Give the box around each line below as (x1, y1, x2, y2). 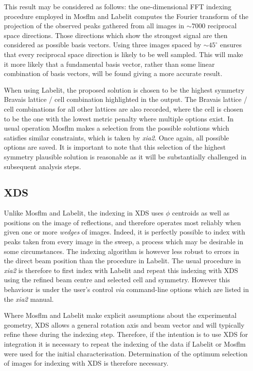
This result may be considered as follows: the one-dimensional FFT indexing (4, 1, 232, 11)
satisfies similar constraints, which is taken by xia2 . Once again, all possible (4, 132, 229, 142)
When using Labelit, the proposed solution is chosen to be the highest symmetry (4, 84, 245, 95)
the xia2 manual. (4, 293, 54, 304)
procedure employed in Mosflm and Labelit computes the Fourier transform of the (4, 11, 249, 21)
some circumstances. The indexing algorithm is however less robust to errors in (4, 246, 239, 256)
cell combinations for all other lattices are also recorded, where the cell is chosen (4, 103, 243, 114)
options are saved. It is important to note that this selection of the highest (4, 142, 226, 152)
